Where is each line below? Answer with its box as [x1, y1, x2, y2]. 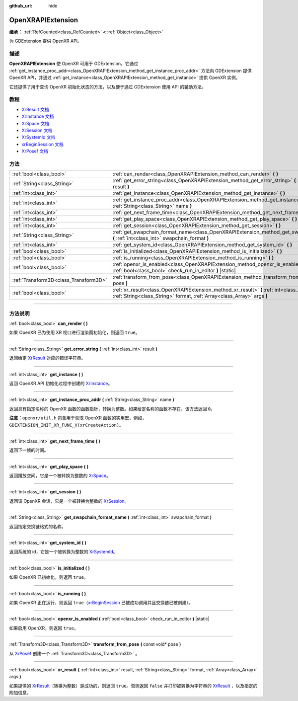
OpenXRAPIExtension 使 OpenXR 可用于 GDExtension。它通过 [9, 61, 139, 67]
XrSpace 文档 [21, 120, 50, 126]
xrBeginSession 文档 [21, 141, 64, 147]
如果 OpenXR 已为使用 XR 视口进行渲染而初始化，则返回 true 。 [9, 329, 140, 335]
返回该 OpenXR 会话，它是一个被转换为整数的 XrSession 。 [9, 498, 129, 504]
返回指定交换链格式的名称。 [9, 523, 66, 529]
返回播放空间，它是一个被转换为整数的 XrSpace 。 [9, 472, 111, 479]
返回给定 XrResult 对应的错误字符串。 [9, 355, 86, 361]
